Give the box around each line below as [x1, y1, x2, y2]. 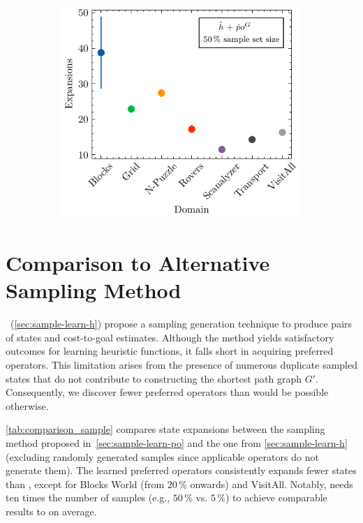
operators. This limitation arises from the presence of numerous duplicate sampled [6, 358, 357, 372]
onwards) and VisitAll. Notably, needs [190, 476, 353, 491]
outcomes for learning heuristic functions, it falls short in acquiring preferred [6, 344, 334, 358]
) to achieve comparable [225, 490, 327, 505]
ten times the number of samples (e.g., [6, 490, 170, 505]
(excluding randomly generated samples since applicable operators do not [6, 449, 319, 464]
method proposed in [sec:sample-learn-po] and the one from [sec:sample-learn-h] [6, 436, 348, 450]
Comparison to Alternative [6, 249, 270, 277]
